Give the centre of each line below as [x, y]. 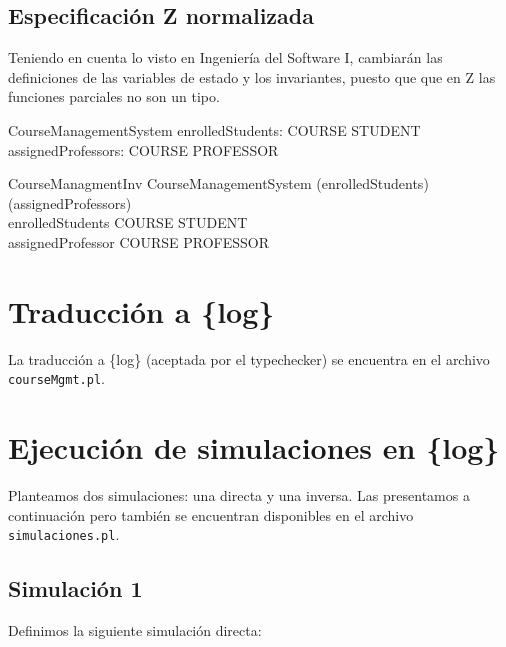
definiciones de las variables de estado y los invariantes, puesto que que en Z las [252, 76]
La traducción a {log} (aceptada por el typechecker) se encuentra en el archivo [249, 358]
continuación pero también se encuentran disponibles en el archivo [211, 514]
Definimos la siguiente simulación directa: [135, 630]
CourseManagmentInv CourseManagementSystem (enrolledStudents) [218, 183]
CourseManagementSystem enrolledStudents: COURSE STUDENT [214, 129]
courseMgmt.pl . [56, 378]
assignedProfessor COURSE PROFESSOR [138, 241]
